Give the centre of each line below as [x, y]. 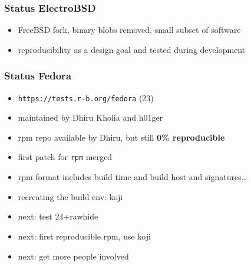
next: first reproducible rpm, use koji [84, 236]
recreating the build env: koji [70, 196]
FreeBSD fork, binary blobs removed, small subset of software [129, 30]
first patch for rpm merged [65, 157]
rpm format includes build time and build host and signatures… [133, 177]
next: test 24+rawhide [58, 216]
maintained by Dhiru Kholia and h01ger [90, 117]
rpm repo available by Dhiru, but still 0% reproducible [121, 137]
